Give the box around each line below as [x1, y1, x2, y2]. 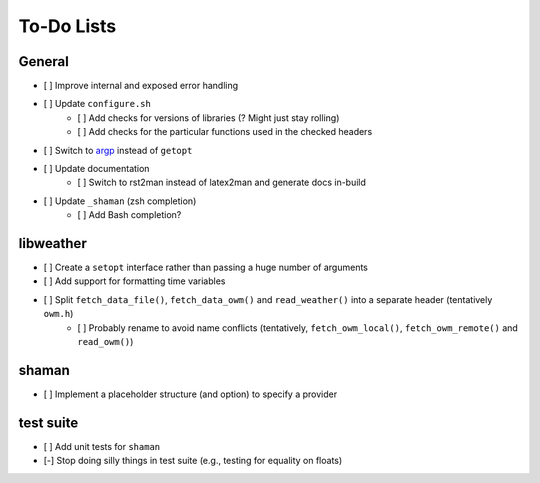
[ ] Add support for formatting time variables [43, 275, 226, 287]
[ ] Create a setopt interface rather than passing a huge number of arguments [43, 261, 369, 274]
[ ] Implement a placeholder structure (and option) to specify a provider [43, 388, 338, 400]
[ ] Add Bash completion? [77, 209, 182, 221]
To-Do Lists [18, 15, 117, 37]
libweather [18, 235, 87, 252]
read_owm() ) [77, 336, 134, 348]
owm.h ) [43, 308, 74, 320]
